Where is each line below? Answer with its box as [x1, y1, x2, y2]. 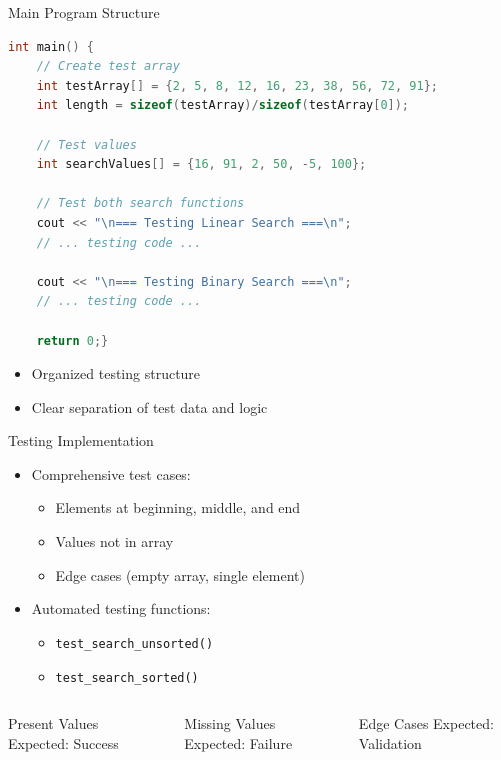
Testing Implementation [8, 430, 154, 451]
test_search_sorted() [55, 670, 199, 685]
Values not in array [55, 531, 174, 552]
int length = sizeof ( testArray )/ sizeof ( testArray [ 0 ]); [36, 98, 410, 113]
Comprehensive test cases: [31, 463, 191, 484]
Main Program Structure [8, 2, 160, 22]
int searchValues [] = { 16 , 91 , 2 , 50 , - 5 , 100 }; [36, 157, 367, 172]
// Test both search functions [36, 196, 245, 211]
